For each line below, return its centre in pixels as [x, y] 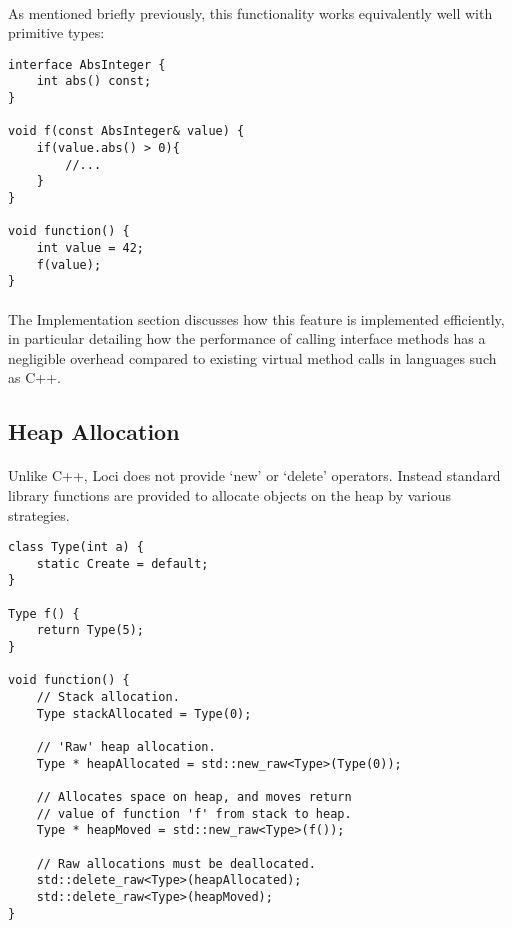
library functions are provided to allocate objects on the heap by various [230, 494]
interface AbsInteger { [87, 64]
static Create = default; [122, 563]
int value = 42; [90, 248]
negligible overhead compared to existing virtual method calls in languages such [252, 357]
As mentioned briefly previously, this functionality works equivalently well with [250, 12]
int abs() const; [94, 81]
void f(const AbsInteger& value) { [126, 131]
